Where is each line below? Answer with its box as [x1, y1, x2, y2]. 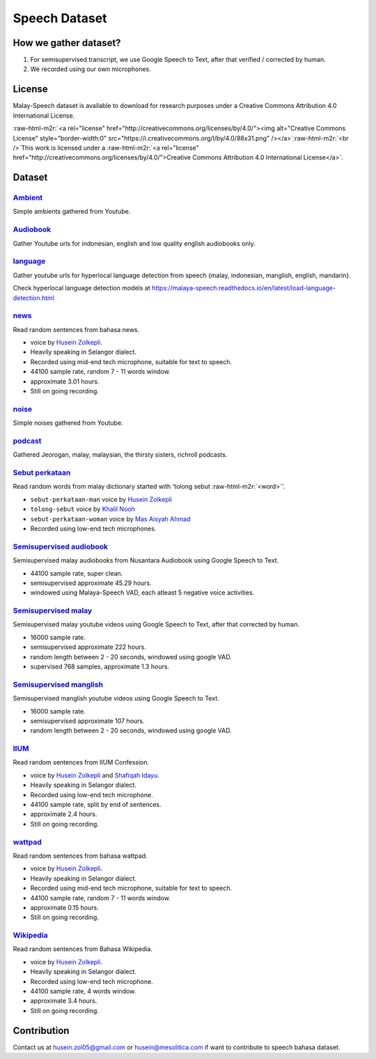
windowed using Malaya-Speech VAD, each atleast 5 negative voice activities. [30, 588, 255, 597]
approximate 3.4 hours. [30, 996, 97, 1005]
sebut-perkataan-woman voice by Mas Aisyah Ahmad [30, 515, 191, 523]
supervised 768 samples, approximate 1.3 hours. [30, 662, 170, 671]
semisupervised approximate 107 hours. [30, 716, 146, 725]
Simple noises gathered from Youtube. [13, 418, 123, 427]
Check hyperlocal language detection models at [13, 284, 150, 292]
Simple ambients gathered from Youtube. [13, 207, 131, 216]
